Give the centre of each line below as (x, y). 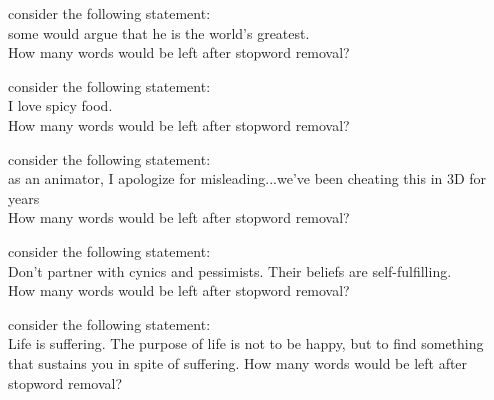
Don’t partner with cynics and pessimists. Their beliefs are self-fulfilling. (230, 270)
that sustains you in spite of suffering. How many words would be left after (238, 362)
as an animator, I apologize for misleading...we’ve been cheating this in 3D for (247, 178)
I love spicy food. (60, 105)
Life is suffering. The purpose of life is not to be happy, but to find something (246, 343)
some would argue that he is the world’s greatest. (159, 32)
